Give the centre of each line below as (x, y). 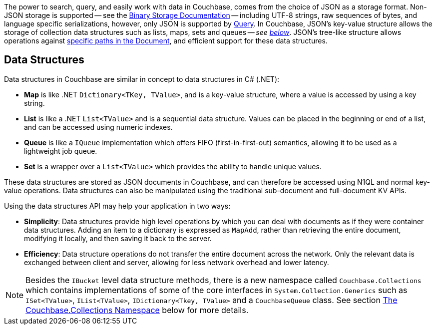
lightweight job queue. (61, 151)
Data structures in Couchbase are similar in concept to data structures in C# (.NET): (142, 79)
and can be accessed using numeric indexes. (98, 127)
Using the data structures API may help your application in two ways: (117, 206)
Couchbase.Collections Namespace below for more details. (137, 310)
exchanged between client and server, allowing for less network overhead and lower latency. (177, 262)
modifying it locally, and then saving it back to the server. (118, 238)
